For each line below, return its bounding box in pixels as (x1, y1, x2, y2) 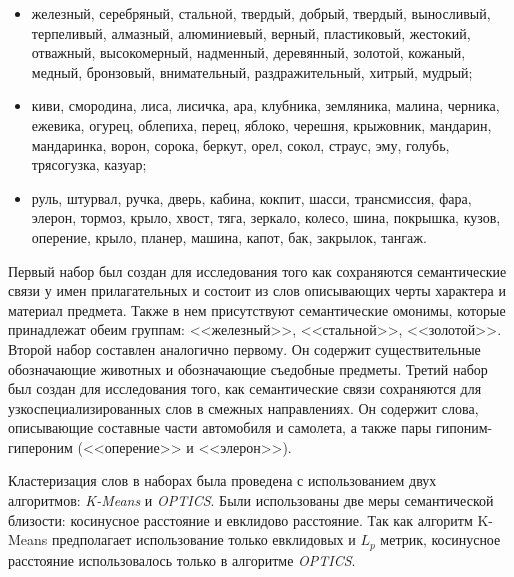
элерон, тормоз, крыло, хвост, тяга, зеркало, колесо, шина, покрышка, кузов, (31, 207, 501, 228)
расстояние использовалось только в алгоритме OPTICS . (8, 549, 356, 570)
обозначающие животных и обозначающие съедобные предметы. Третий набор (8, 358, 488, 379)
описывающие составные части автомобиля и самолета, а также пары (8, 417, 432, 438)
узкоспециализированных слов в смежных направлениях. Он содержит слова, (8, 397, 479, 418)
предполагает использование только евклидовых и (52, 529, 356, 550)
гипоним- (435, 417, 493, 438)
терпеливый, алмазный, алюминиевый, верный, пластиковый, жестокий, (31, 22, 471, 43)
